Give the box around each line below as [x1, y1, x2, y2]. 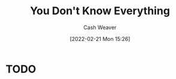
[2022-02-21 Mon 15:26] [69, 35, 131, 42]
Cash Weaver [83, 24, 117, 31]
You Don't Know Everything [30, 4, 170, 18]
